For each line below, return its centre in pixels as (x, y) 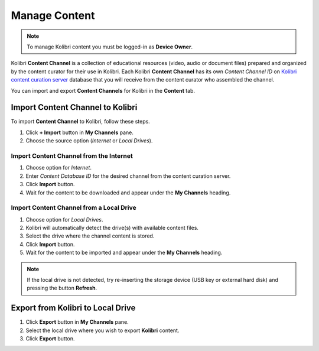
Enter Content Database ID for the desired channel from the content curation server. (128, 176)
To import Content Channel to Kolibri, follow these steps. (80, 122)
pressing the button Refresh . (62, 288)
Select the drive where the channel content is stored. (90, 236)
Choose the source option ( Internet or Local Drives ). (89, 141)
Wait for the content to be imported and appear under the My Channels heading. (124, 253)
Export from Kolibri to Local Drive (73, 308)
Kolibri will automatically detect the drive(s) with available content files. (112, 228)
